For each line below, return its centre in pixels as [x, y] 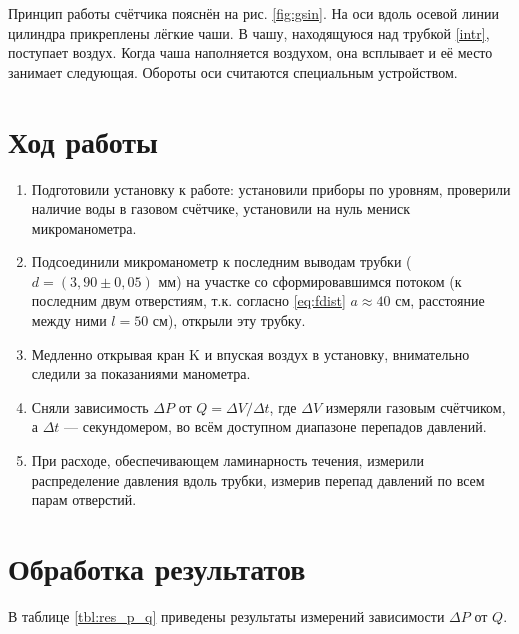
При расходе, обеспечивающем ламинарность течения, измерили [228, 460]
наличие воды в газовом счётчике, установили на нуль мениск [221, 208]
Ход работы [83, 140]
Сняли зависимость [90, 406]
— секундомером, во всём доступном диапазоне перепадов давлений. [275, 426]
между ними [69, 320]
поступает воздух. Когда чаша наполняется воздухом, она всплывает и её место [250, 52]
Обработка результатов [157, 568]
